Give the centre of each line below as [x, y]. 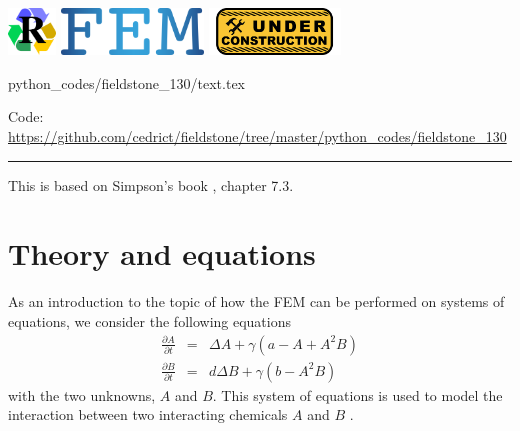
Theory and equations [162, 253]
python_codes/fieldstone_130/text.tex [127, 82]
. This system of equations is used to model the [357, 394]
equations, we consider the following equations [149, 320]
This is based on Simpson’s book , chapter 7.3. [151, 184]
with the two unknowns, [82, 394]
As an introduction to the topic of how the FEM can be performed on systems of [256, 301]
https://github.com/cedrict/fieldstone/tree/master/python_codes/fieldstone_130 [257, 136]
